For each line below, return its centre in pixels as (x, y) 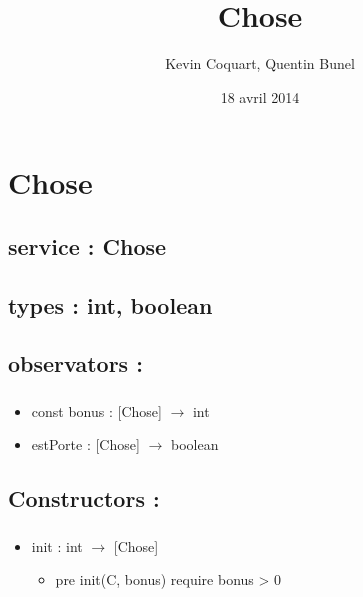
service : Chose (87, 245)
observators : (75, 363)
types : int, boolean (110, 304)
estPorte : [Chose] (85, 444)
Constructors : (84, 498)
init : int (57, 545)
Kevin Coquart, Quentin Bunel (260, 63)
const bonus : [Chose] (96, 410)
